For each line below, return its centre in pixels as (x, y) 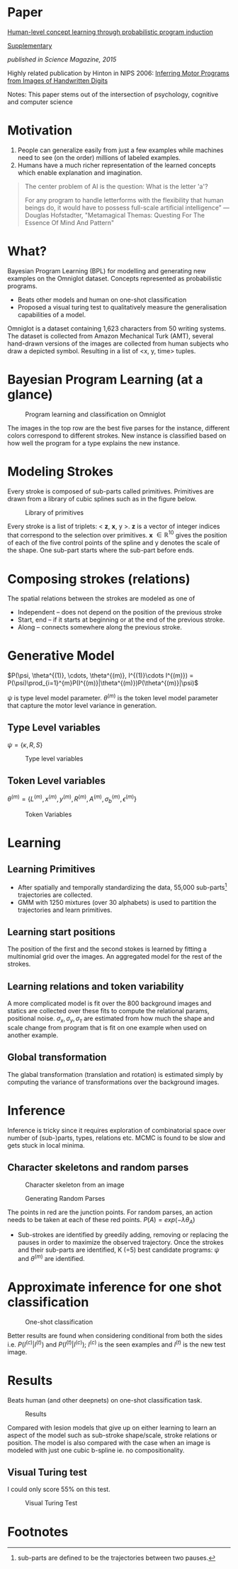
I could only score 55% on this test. (59, 1489)
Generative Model (61, 656)
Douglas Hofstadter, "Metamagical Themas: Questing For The (115, 215)
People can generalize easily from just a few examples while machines (120, 150)
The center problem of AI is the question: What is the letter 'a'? (116, 186)
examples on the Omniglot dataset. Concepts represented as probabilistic (115, 278)
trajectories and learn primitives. (65, 910)
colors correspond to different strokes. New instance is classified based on (117, 435)
